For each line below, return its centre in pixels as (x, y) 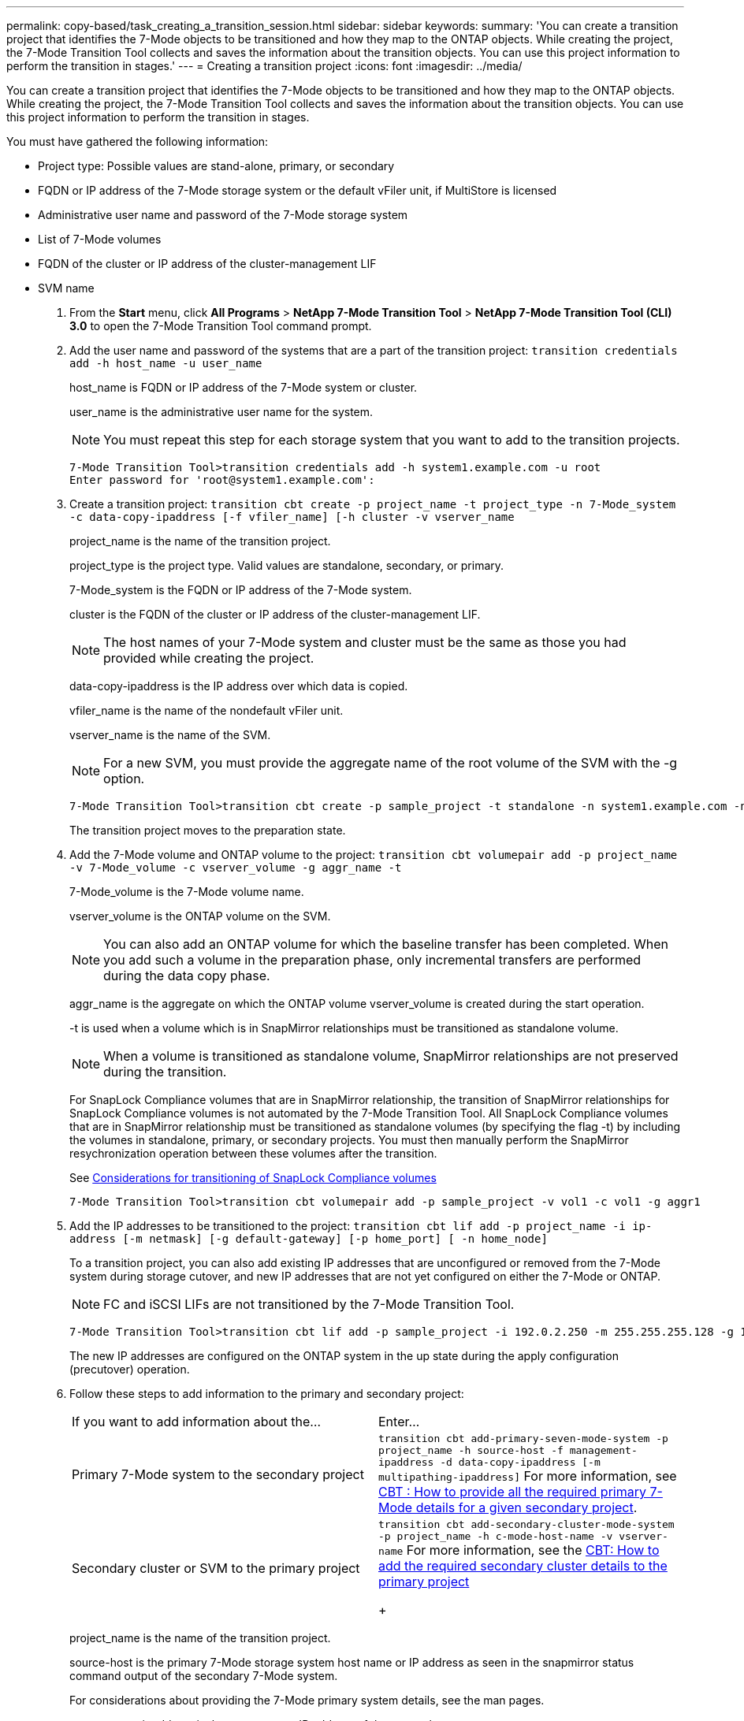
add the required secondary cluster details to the (523, 1566)
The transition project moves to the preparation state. (208, 830)
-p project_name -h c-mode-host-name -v (496, 1536)
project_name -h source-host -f (471, 1450)
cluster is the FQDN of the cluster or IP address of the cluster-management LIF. (275, 614)
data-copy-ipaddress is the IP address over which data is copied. (239, 686)
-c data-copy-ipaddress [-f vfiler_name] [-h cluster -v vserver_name (292, 517)
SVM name (66, 288)
